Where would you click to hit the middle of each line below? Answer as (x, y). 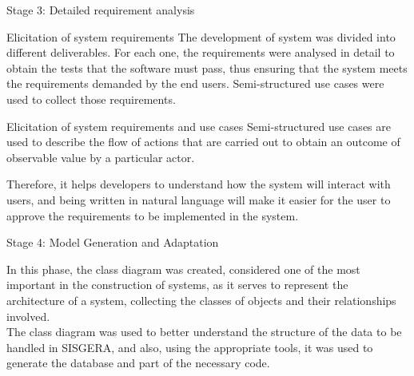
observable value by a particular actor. (101, 157)
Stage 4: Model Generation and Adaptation (113, 242)
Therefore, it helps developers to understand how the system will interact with (199, 184)
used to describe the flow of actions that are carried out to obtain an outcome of (203, 142)
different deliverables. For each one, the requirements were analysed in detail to (201, 52)
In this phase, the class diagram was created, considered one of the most (183, 269)
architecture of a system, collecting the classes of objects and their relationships (201, 300)
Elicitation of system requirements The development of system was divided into (201, 36)
